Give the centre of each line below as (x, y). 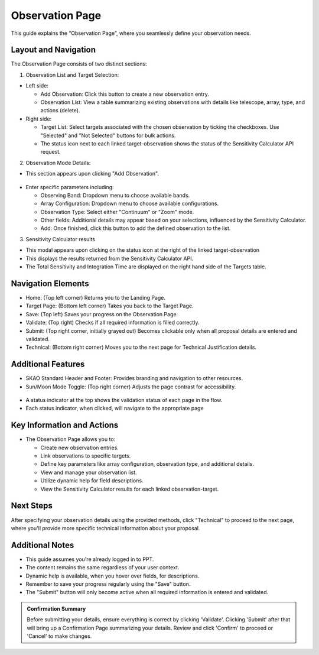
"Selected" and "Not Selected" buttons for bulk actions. (108, 135)
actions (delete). (60, 111)
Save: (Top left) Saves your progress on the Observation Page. (102, 314)
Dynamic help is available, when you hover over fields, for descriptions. (113, 576)
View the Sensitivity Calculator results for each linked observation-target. (130, 489)
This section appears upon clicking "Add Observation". (92, 174)
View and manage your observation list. (89, 472)
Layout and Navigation (53, 50)
